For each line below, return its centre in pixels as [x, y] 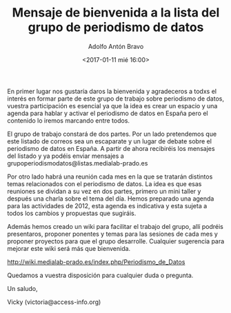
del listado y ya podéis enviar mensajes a [66, 156]
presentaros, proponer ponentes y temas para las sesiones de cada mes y [113, 234]
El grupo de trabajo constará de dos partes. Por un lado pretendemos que [112, 134]
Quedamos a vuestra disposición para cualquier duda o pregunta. [100, 275]
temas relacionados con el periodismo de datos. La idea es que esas [104, 183]
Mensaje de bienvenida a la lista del [116, 13]
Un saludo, [22, 288]
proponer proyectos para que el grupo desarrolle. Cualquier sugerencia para [116, 241]
